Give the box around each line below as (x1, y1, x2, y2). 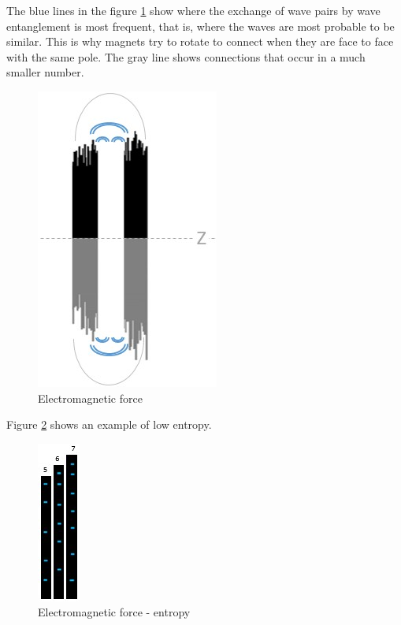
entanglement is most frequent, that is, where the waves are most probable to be (6, 17, 395, 34)
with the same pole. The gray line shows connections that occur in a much (6, 48, 366, 65)
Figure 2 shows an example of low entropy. (6, 416, 212, 433)
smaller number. (6, 64, 84, 80)
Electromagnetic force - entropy (38, 604, 191, 620)
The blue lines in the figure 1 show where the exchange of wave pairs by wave (6, 2, 381, 18)
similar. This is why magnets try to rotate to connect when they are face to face (6, 33, 394, 50)
